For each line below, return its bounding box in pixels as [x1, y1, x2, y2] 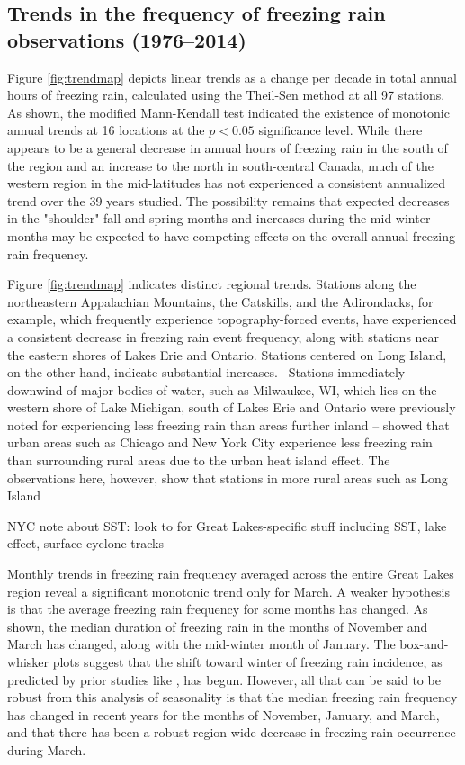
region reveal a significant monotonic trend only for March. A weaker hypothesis [7, 581, 451, 600]
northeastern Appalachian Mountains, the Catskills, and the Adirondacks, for [7, 292, 434, 310]
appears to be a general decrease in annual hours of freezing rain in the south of [7, 138, 448, 157]
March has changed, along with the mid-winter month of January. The [7, 634, 396, 653]
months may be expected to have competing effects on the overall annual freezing [7, 226, 455, 245]
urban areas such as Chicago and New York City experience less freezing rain [7, 433, 433, 452]
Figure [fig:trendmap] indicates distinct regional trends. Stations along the [7, 274, 416, 293]
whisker [7, 652, 49, 670]
